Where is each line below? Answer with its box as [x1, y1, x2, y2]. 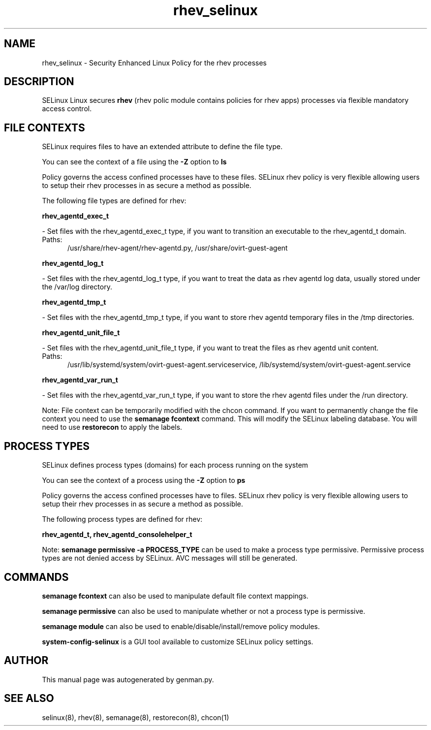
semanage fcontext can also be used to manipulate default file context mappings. [42, 591, 308, 600]
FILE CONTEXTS [4, 121, 85, 134]
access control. [42, 104, 92, 113]
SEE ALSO [4, 692, 54, 705]
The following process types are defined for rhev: [42, 515, 203, 524]
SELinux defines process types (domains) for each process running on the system [42, 461, 308, 470]
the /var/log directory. [42, 283, 112, 291]
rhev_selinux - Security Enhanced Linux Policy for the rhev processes [42, 58, 267, 67]
